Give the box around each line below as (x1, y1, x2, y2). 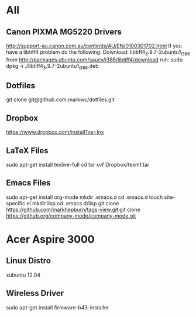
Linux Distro (6, 256, 51, 266)
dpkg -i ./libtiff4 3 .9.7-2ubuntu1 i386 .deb (6, 62, 99, 71)
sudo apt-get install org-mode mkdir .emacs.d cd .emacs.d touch (6, 194, 163, 201)
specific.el (6, 199, 31, 206)
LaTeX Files (6, 146, 49, 156)
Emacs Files (6, 178, 51, 188)
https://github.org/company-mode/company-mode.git (6, 212, 136, 219)
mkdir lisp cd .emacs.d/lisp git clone (32, 199, 119, 206)
